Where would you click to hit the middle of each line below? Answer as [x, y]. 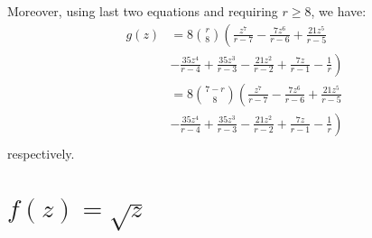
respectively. [41, 153]
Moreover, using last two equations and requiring [143, 11]
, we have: [339, 11]
